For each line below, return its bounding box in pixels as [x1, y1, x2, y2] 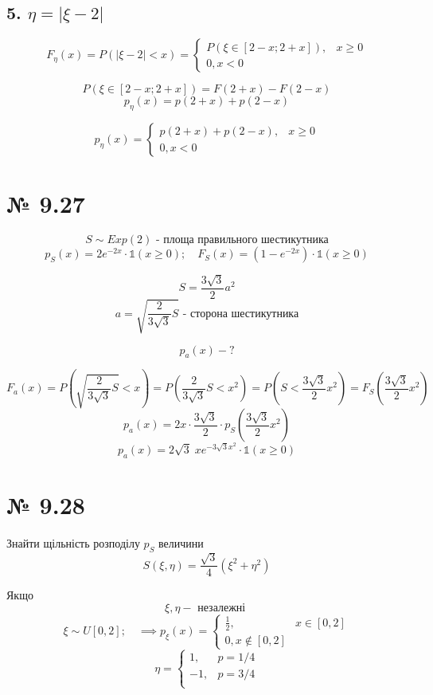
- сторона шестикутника [182, 308, 299, 320]
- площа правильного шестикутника [155, 234, 329, 246]
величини [158, 534, 204, 551]
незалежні [197, 603, 246, 614]
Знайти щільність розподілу [6, 534, 140, 551]
